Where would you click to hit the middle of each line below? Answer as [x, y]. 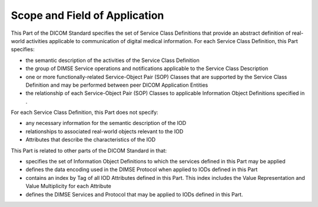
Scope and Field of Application [87, 15]
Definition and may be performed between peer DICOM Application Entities [117, 85]
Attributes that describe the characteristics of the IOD [91, 140]
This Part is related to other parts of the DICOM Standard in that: [89, 150]
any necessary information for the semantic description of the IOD [106, 123]
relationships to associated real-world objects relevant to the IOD [105, 131]
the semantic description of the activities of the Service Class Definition [112, 60]
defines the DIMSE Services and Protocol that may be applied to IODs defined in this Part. [134, 194]
